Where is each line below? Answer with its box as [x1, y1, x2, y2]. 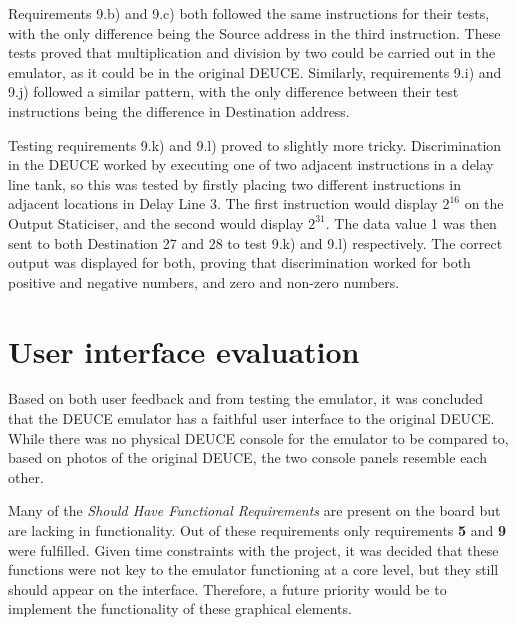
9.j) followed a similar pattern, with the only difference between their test [8, 81, 459, 102]
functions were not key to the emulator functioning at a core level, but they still [8, 559, 499, 580]
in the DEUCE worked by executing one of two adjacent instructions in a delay [8, 154, 494, 175]
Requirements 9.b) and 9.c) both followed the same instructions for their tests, [8, 3, 490, 23]
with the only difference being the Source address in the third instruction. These [8, 22, 501, 43]
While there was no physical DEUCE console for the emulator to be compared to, [8, 427, 509, 448]
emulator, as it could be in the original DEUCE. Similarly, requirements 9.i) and [8, 61, 502, 82]
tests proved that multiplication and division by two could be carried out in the [8, 42, 496, 63]
